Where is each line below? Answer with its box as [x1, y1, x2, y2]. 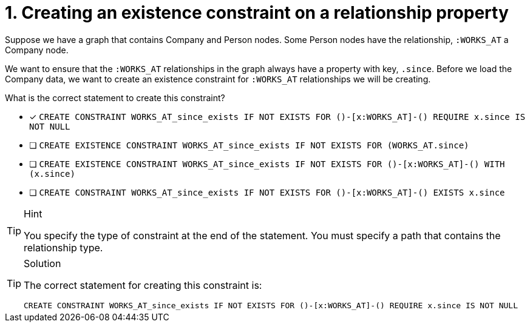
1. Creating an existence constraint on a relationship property [5, 2, 509, 23]
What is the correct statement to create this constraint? [5, 92, 225, 103]
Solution [24, 257, 61, 269]
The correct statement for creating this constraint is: [24, 279, 262, 291]
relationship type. [24, 241, 103, 254]
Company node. [5, 44, 69, 55]
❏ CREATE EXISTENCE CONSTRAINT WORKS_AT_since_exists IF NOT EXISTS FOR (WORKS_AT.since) [29, 139, 469, 150]
